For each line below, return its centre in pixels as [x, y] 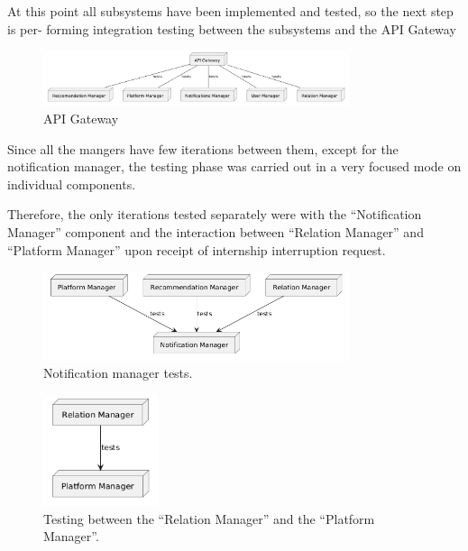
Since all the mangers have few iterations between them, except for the [203, 148]
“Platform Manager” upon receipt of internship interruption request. [197, 249]
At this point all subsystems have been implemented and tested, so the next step [230, 11]
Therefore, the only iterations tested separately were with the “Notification [215, 214]
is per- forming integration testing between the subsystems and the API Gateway [232, 28]
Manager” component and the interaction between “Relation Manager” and [216, 232]
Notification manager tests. [118, 373]
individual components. [72, 184]
